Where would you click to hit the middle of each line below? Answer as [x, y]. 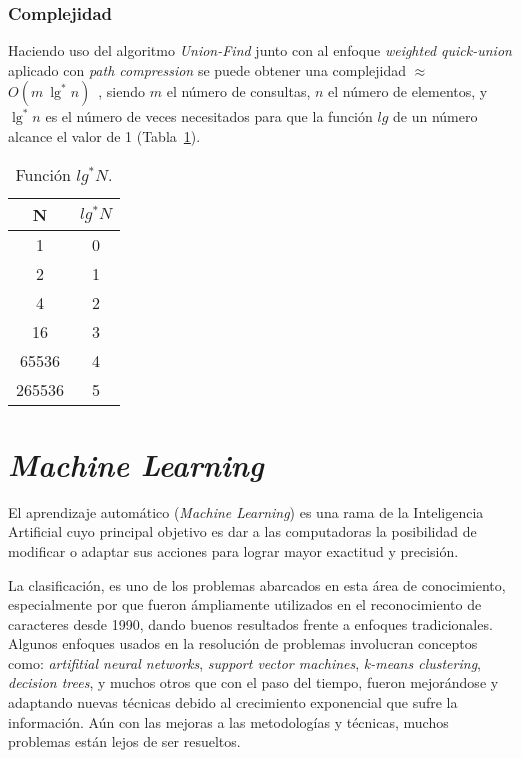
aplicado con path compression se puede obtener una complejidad [207, 69]
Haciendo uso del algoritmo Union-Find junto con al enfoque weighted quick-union [260, 50]
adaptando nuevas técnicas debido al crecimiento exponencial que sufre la [233, 702]
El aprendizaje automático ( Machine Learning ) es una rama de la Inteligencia [246, 511]
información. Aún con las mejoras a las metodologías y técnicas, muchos [228, 721]
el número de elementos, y [408, 91]
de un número [435, 116]
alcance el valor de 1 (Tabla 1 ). [104, 136]
